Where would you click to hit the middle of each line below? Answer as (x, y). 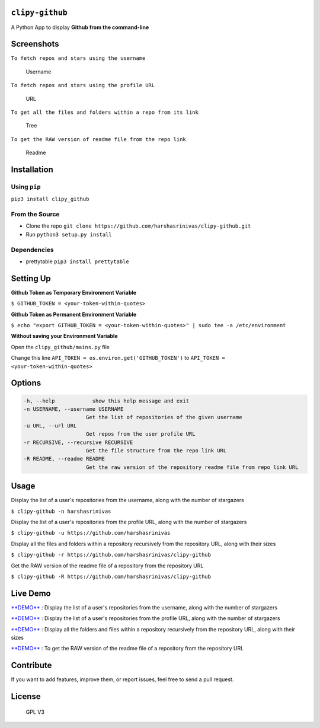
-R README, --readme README (64, 459)
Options (26, 383)
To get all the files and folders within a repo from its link (105, 112)
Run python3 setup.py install (69, 234)
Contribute (31, 665)
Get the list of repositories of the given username (164, 417)
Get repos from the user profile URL (141, 434)
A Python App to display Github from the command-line (80, 27)
